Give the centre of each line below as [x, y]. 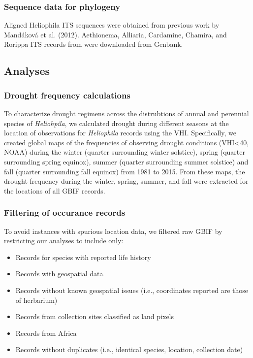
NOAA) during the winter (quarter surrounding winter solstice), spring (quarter [125, 152]
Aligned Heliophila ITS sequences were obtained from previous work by [112, 25]
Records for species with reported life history [83, 257]
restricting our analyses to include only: [64, 241]
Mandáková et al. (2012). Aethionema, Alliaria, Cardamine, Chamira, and [115, 34]
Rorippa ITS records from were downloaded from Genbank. [94, 44]
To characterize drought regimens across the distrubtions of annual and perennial [126, 113]
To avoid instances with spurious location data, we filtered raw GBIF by [113, 231]
